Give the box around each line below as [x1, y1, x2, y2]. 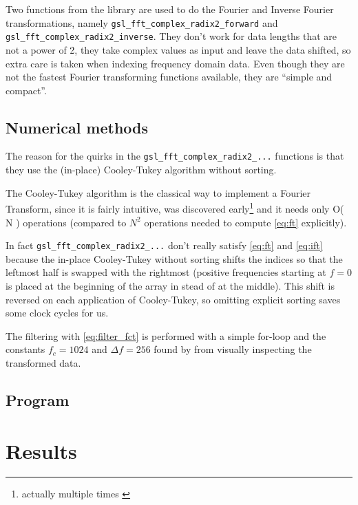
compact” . [6, 83, 47, 97]
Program [6, 389, 70, 410]
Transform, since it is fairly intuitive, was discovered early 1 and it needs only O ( [6, 200, 344, 215]
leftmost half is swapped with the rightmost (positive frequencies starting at [6, 265, 326, 279]
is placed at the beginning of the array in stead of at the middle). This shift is [6, 279, 335, 293]
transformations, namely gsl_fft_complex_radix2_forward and [6, 15, 278, 30]
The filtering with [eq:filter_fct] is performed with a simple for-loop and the [6, 328, 326, 343]
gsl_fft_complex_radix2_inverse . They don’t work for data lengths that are [6, 29, 337, 43]
